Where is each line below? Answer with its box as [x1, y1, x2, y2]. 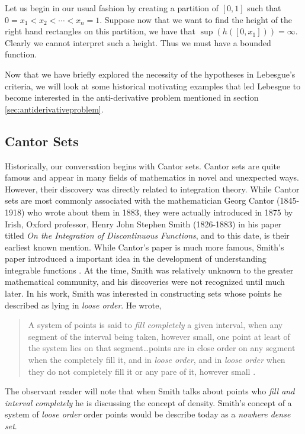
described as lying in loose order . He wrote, [5, 298, 162, 311]
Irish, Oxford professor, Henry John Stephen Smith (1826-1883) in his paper [5, 217, 282, 230]
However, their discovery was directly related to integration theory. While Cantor [5, 182, 300, 195]
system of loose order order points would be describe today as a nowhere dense [5, 408, 291, 420]
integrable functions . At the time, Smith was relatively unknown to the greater [5, 263, 294, 276]
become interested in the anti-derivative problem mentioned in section [5, 91, 259, 104]
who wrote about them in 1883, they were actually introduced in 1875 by [27, 205, 293, 218]
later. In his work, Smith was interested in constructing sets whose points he [5, 287, 282, 300]
